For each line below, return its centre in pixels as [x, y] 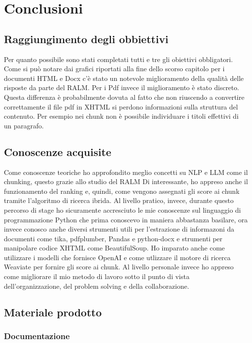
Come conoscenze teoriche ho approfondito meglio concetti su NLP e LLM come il [126, 172]
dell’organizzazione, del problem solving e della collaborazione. [97, 286]
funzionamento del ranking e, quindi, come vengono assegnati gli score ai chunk [122, 191]
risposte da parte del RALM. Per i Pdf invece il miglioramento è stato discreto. [122, 87]
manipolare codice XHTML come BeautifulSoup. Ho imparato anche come [114, 248]
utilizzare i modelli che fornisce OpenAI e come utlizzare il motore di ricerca [117, 257]
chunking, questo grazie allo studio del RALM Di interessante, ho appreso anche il [126, 181]
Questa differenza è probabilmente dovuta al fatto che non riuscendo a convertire [124, 97]
